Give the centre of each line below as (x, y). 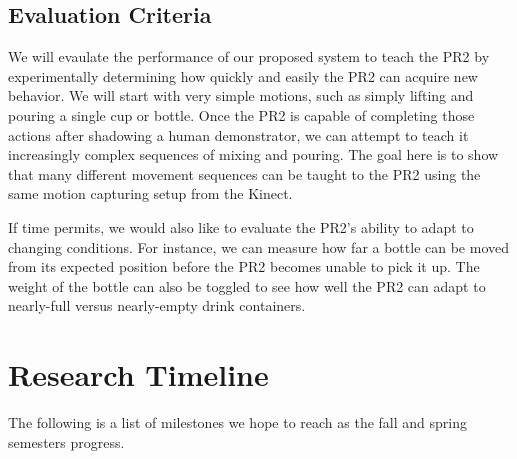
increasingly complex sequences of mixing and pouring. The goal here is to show (253, 154)
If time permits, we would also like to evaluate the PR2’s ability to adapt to (241, 226)
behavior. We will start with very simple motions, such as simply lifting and (241, 95)
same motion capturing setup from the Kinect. (150, 193)
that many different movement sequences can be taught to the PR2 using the (244, 173)
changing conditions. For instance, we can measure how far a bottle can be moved (259, 246)
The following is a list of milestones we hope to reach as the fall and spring (238, 422)
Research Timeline (138, 374)
